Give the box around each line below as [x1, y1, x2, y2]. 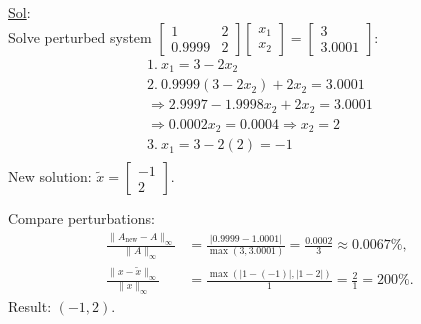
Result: [8, 296, 52, 317]
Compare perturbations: [8, 208, 155, 229]
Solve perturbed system [8, 26, 152, 47]
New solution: [8, 166, 92, 187]
